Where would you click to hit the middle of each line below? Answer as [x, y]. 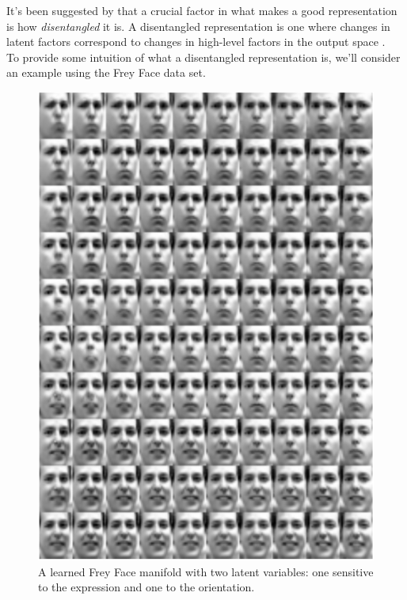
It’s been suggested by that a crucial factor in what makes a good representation [202, 10]
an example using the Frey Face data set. [106, 72]
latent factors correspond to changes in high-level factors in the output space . [196, 42]
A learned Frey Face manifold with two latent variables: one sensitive [206, 571]
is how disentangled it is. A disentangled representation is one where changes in [198, 26]
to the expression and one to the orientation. [146, 587]
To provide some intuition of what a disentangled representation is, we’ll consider [203, 57]
